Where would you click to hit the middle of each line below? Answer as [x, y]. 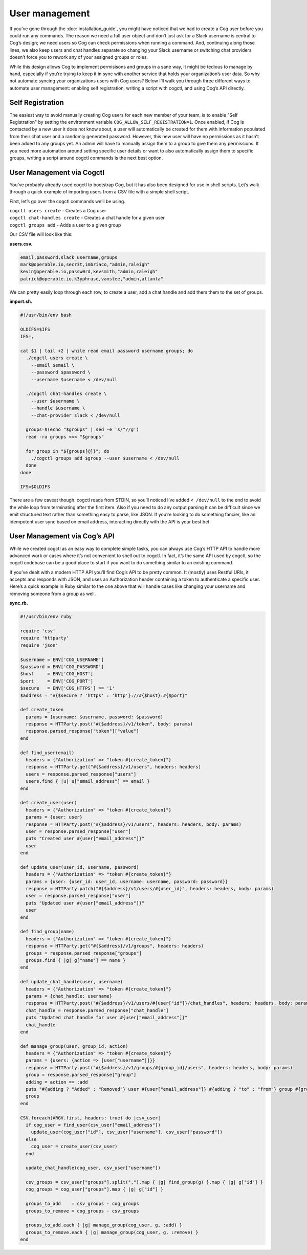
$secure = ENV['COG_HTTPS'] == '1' [68, 688]
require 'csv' [38, 631]
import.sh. [21, 301]
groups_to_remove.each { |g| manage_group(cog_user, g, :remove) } [112, 1232]
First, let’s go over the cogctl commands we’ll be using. [67, 201]
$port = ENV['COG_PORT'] [57, 681]
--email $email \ [53, 365]
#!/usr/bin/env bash [46, 315]
